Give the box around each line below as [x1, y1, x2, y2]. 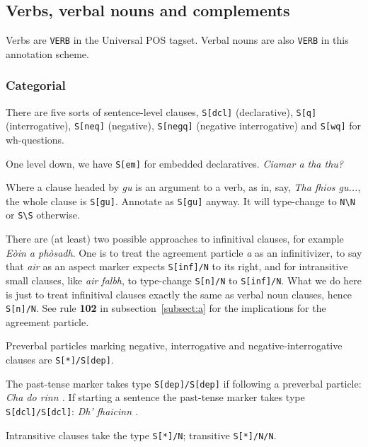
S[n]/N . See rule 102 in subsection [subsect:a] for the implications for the [6, 301, 326, 315]
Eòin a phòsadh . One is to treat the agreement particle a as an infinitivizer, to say [6, 245, 362, 260]
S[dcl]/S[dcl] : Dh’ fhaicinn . [6, 403, 139, 418]
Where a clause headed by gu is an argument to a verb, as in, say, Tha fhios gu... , [6, 180, 361, 195]
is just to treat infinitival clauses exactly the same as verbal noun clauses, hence [6, 286, 352, 301]
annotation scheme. [6, 46, 89, 61]
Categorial [6, 76, 66, 94]
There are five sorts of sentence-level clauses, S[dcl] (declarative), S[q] [6, 104, 317, 119]
